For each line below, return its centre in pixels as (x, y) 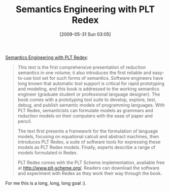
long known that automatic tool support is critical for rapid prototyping (91, 83)
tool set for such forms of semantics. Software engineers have (98, 78)
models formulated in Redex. (48, 152)
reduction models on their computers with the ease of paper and (85, 116)
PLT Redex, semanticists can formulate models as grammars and (85, 110)
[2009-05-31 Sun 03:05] (85, 34)
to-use (25, 78)
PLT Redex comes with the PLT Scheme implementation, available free (91, 162)
